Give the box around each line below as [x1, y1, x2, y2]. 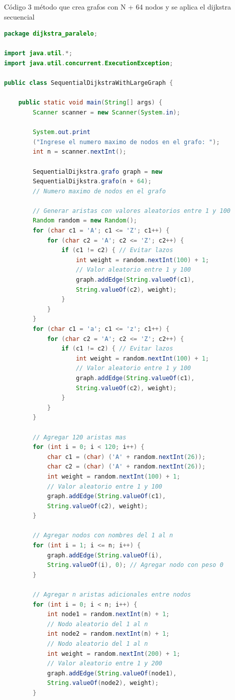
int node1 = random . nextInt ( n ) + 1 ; [47, 611, 170, 618]
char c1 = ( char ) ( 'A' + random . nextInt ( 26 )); [47, 453, 206, 460]
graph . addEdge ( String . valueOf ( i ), [47, 551, 163, 559]
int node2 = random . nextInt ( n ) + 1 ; [47, 630, 170, 638]
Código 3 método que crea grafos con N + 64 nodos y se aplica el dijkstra [4, 2, 231, 12]
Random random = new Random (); [33, 217, 137, 224]
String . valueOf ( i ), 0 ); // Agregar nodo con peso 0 [47, 561, 223, 569]
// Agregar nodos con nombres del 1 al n [33, 532, 173, 539]
